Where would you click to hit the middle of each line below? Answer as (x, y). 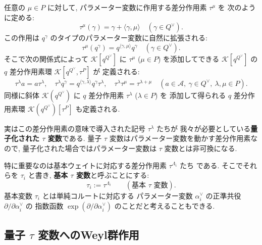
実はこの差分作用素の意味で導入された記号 (75, 128)
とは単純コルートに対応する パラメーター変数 (117, 195)
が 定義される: (116, 71)
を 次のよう (237, 7)
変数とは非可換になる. (201, 148)
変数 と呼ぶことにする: (113, 175)
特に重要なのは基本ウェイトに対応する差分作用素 (85, 165)
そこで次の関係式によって (46, 58)
